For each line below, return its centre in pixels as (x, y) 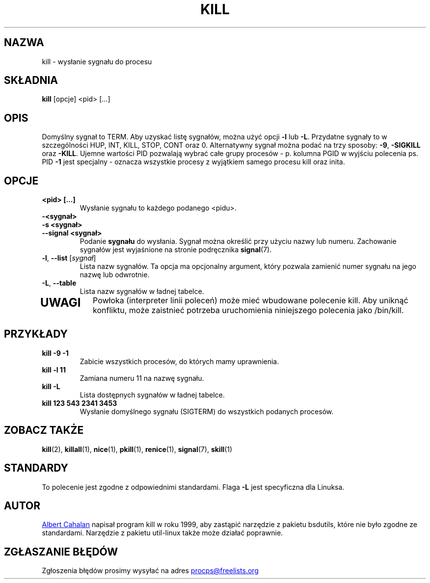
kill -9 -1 (55, 353)
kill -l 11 (54, 370)
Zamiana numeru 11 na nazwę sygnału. (142, 378)
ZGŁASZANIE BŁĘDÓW (61, 552)
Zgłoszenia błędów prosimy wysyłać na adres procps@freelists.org (150, 571)
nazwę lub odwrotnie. (115, 275)
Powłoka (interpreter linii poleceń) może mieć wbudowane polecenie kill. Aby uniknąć (251, 301)
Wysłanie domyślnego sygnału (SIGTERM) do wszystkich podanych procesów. (207, 411)
